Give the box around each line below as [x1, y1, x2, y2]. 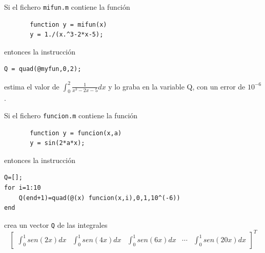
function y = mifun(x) [30, 21, 107, 28]
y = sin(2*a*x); [30, 139, 85, 147]
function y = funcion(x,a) [30, 129, 122, 137]
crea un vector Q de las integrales [4, 219, 108, 230]
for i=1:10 [4, 184, 41, 191]
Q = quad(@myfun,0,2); [4, 65, 81, 73]
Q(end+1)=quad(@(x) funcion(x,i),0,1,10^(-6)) [18, 194, 180, 202]
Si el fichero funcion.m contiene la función [4, 110, 138, 120]
